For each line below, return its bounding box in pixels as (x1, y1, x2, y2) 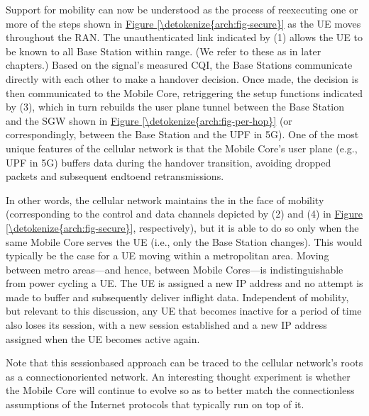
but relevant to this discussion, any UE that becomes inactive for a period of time (6, 303, 362, 318)
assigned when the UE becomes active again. (6, 331, 200, 346)
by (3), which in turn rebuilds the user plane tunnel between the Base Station (6, 99, 344, 114)
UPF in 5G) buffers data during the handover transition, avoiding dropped (6, 154, 331, 169)
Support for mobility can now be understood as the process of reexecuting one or (6, 2, 358, 16)
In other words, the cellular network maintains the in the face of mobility (6, 192, 324, 207)
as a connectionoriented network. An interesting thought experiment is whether (6, 369, 351, 383)
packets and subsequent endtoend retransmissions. (6, 169, 224, 184)
